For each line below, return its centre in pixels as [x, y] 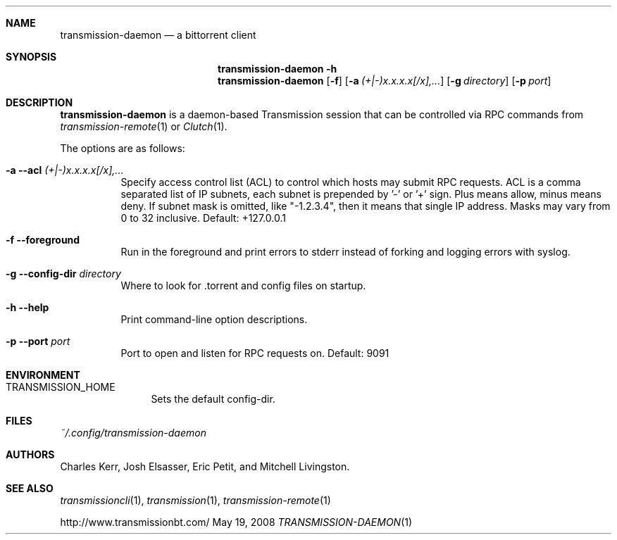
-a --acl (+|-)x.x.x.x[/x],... [65, 170]
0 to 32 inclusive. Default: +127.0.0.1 [203, 218]
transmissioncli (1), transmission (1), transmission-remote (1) [195, 500]
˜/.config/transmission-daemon [133, 433]
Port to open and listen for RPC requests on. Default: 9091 [255, 353]
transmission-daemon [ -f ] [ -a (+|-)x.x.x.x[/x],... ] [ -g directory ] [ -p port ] [385, 81]
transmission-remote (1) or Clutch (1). [144, 126]
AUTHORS [30, 454]
